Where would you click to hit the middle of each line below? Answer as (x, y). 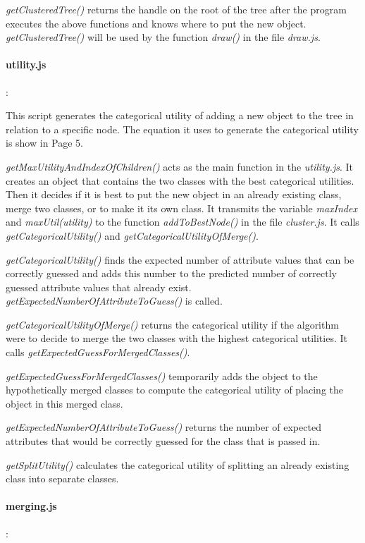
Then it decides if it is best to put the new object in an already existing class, (174, 194)
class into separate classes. (62, 478)
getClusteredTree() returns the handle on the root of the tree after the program (176, 9)
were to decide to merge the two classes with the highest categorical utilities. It (177, 338)
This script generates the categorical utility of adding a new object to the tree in (180, 115)
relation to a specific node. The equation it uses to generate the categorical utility (182, 129)
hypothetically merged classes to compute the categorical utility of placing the (175, 390)
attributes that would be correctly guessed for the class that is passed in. (163, 441)
